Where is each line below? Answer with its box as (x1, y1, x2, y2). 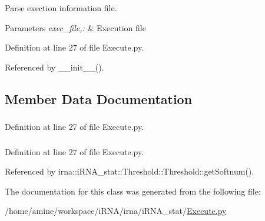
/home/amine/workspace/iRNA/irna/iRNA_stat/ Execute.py (5, 205, 227, 217)
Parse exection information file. (5, 2, 117, 14)
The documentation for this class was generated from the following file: (5, 185, 261, 197)
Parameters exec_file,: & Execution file (5, 21, 146, 34)
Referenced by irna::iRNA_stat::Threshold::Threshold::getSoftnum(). (5, 165, 254, 178)
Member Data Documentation (5, 89, 193, 108)
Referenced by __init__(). (5, 61, 104, 73)
